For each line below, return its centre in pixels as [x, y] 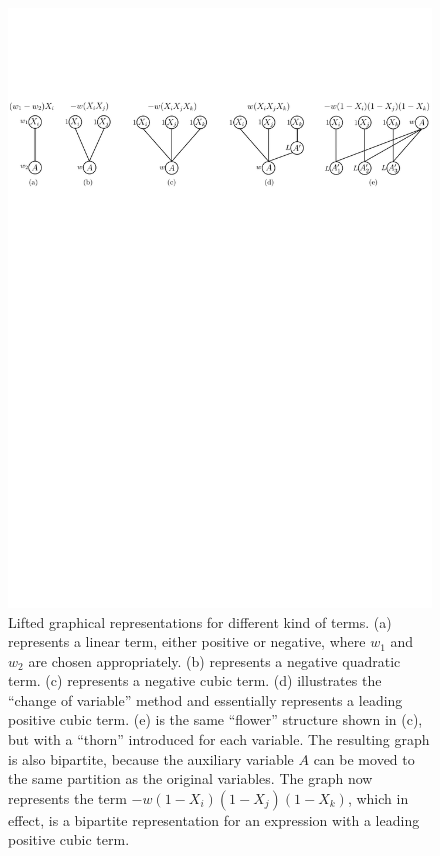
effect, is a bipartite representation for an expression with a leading [214, 819]
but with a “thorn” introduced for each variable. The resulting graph [219, 739]
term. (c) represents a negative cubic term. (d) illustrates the [195, 680]
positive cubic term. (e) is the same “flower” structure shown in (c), [215, 719]
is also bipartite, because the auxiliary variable [151, 758]
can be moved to [364, 758]
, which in [378, 797]
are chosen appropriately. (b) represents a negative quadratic [214, 660]
